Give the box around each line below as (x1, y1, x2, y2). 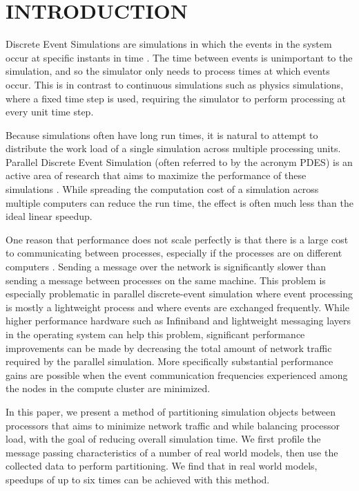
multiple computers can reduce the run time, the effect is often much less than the (6, 195, 353, 210)
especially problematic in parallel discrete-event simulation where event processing (6, 286, 353, 301)
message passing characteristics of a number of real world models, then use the (6, 445, 338, 459)
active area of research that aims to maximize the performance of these (6, 168, 307, 183)
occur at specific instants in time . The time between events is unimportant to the (6, 50, 353, 64)
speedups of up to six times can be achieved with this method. (6, 472, 270, 486)
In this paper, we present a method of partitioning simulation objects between (6, 404, 336, 418)
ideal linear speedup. (6, 209, 93, 223)
